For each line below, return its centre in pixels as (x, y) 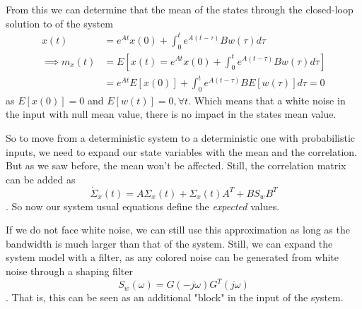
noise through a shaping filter (69, 271)
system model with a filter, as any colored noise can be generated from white (172, 257)
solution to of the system (59, 23)
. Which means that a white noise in (267, 100)
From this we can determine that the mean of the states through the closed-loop (180, 9)
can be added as (41, 179)
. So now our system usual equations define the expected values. (143, 206)
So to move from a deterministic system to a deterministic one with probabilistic (181, 138)
